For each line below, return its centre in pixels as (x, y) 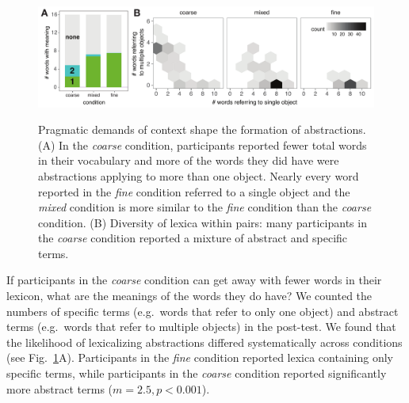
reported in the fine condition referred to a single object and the (194, 191)
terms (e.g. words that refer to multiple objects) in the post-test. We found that (201, 327)
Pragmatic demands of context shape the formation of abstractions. (202, 129)
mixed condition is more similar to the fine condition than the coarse (205, 207)
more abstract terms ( (60, 388)
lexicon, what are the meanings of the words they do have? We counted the (189, 296)
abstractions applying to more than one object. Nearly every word (199, 175)
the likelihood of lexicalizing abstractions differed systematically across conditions (204, 342)
